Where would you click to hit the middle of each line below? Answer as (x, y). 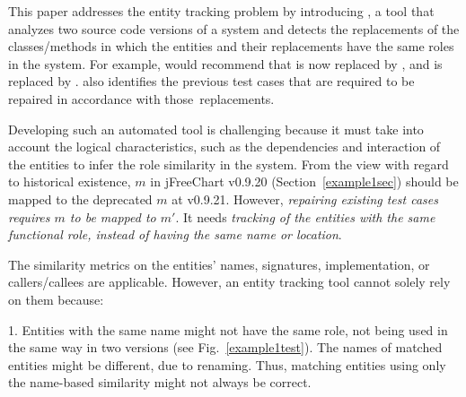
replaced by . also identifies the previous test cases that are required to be (211, 81)
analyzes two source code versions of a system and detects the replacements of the (234, 28)
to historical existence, (70, 181)
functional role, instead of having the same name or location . (175, 234)
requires (29, 216)
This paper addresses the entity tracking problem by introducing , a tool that (221, 11)
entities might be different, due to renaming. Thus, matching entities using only (227, 364)
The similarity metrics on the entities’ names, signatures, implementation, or (219, 264)
